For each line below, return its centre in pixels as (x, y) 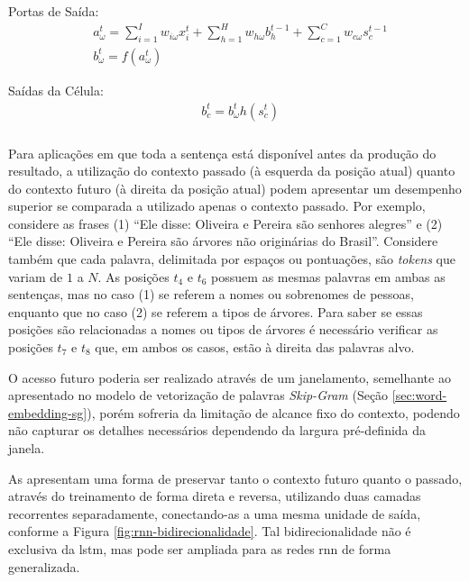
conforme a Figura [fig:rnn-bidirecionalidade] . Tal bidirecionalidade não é (210, 531)
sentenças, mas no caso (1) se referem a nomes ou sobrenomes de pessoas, (212, 294)
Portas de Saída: (54, 11)
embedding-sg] (48, 412)
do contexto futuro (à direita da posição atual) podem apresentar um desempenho (235, 188)
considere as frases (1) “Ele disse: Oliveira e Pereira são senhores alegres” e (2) (225, 223)
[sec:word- (419, 395)
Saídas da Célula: (56, 90)
